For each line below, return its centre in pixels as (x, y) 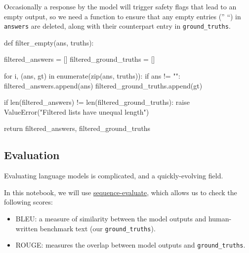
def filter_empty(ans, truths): (49, 42)
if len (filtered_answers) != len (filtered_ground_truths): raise (97, 102)
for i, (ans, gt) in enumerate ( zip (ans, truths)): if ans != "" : (92, 76)
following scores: (28, 202)
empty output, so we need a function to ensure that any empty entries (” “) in (123, 16)
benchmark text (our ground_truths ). (98, 228)
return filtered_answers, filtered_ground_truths (77, 128)
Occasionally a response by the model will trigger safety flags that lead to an (120, 6)
